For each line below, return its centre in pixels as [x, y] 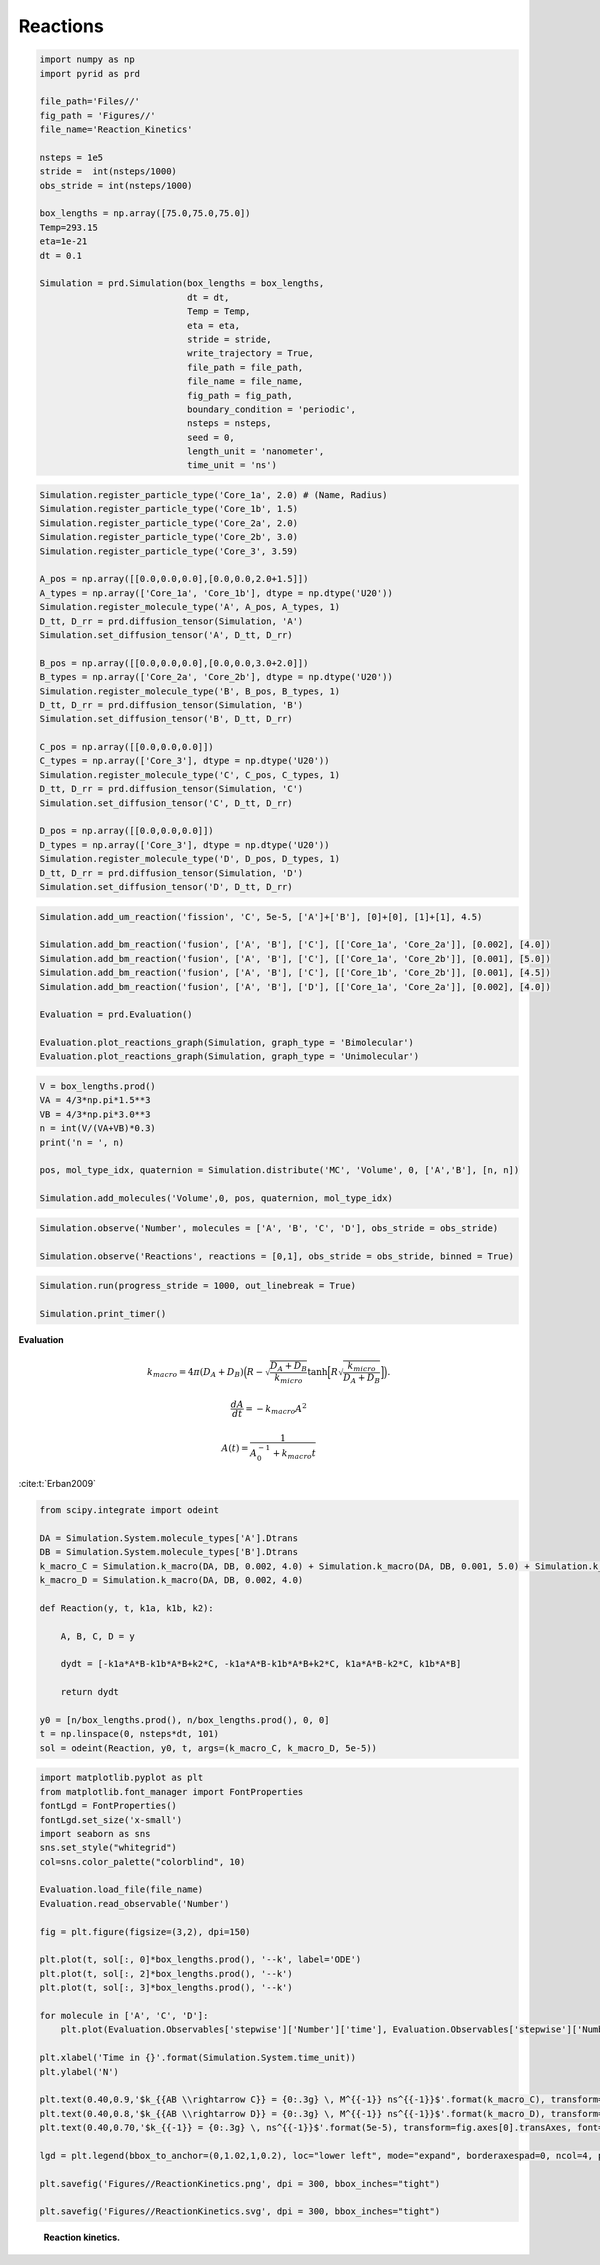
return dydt [90, 1692]
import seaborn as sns [95, 1833]
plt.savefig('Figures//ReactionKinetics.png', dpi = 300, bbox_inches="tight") [240, 2183]
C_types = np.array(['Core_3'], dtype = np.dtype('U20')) [184, 761]
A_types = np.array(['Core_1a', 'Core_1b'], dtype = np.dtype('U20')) [216, 593]
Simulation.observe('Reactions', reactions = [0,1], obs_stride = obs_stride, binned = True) [277, 1256]
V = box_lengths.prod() [98, 1086]
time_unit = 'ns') [231, 465]
